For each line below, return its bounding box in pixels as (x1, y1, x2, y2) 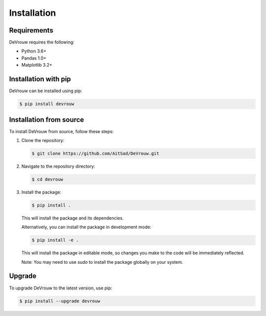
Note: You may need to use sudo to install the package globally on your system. (21, 259, 183, 265)
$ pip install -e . (32, 237, 79, 243)
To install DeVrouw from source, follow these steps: (9, 128, 114, 134)
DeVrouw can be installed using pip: (9, 88, 82, 94)
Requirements (9, 26, 54, 35)
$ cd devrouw (32, 176, 64, 182)
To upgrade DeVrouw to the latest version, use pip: (9, 285, 113, 291)
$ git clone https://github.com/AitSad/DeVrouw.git (32, 151, 160, 156)
